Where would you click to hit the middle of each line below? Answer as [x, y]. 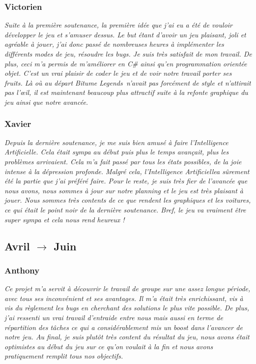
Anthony [22, 270]
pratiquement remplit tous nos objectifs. [64, 356]
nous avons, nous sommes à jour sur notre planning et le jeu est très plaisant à [124, 190]
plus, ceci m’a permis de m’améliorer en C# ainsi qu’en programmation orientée [126, 63]
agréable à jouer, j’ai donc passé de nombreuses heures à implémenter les [114, 44]
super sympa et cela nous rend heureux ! [65, 219]
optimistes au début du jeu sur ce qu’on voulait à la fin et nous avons [109, 346]
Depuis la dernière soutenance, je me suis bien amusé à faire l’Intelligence [116, 142]
